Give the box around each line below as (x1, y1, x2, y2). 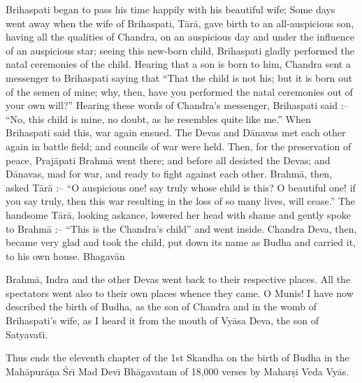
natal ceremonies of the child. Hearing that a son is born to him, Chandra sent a (6, 57, 351, 71)
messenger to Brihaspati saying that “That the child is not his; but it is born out (6, 70, 353, 85)
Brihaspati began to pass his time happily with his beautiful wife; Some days (6, 2, 335, 16)
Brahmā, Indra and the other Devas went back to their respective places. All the (6, 272, 351, 287)
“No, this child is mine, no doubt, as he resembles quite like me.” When (6, 111, 311, 126)
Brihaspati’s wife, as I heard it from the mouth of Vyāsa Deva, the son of (6, 313, 319, 328)
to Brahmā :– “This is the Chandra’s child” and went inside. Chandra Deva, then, (6, 221, 357, 236)
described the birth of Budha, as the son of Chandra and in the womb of (6, 299, 317, 314)
